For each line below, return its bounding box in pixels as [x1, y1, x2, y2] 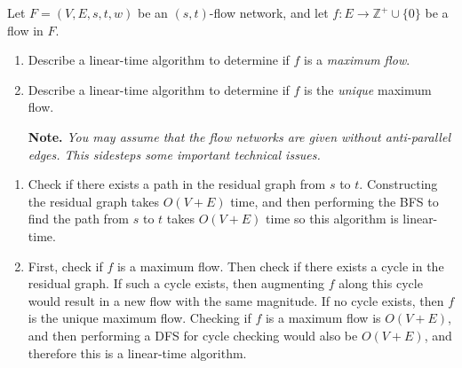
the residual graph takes [28, 192, 160, 210]
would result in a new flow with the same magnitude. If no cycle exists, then [28, 291, 444, 309]
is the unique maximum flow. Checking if [28, 309, 251, 327]
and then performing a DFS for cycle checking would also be [28, 325, 358, 344]
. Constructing [359, 175, 438, 193]
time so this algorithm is [266, 209, 399, 228]
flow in [7, 20, 44, 39]
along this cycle [339, 274, 423, 293]
